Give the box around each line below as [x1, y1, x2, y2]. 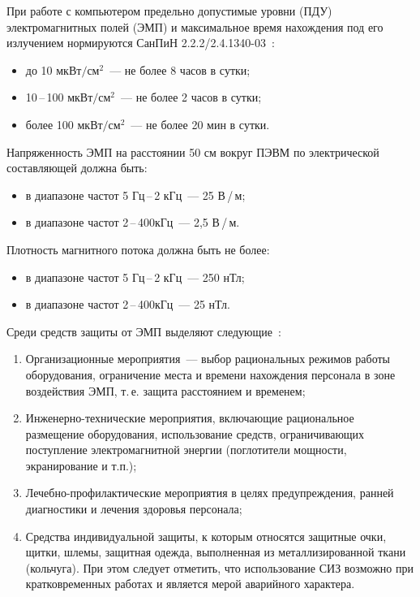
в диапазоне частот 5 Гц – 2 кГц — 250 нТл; [25, 268, 245, 285]
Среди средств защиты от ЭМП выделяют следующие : [6, 322, 281, 340]
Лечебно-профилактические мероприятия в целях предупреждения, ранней [25, 484, 394, 501]
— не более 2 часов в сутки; [121, 89, 262, 106]
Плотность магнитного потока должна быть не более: [6, 240, 270, 257]
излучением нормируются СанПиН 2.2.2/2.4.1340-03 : [6, 34, 275, 51]
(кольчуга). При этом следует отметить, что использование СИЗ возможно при [25, 559, 414, 576]
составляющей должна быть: [6, 159, 148, 176]
